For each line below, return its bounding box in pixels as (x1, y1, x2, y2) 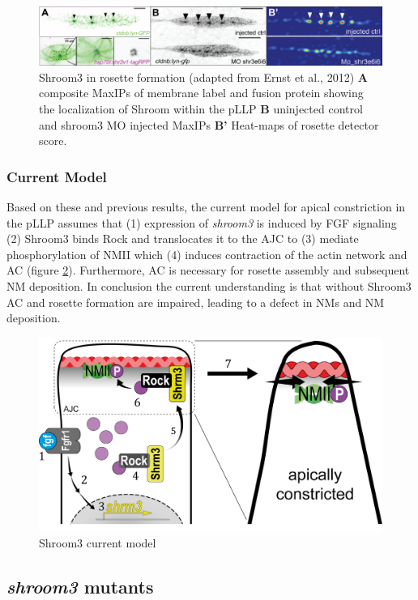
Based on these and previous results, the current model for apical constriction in (6, 198, 406, 215)
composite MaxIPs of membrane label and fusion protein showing (39, 84, 364, 101)
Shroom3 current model (39, 534, 156, 551)
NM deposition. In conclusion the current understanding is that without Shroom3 (6, 278, 412, 295)
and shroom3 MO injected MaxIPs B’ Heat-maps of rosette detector (39, 116, 379, 133)
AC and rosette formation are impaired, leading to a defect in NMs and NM (6, 293, 385, 310)
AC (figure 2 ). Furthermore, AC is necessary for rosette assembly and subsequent (6, 262, 410, 279)
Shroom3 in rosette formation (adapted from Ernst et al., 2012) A (39, 68, 368, 85)
